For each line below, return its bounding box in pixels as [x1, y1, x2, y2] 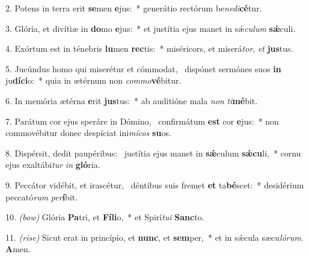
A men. [5, 243, 31, 255]
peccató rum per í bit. [5, 190, 78, 203]
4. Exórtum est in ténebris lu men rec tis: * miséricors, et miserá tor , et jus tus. [5, 42, 293, 55]
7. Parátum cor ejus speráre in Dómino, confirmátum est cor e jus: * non [5, 114, 279, 127]
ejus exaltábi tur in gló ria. [5, 158, 100, 171]
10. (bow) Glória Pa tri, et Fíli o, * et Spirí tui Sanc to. [5, 211, 204, 223]
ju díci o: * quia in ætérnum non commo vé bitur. [5, 74, 182, 87]
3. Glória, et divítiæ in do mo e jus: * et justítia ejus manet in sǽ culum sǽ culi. [5, 22, 296, 34]
